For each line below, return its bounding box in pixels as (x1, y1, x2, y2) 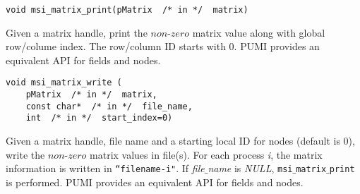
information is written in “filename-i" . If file (6, 161, 205, 176)
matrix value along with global (192, 25, 325, 40)
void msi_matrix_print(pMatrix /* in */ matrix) (6, 5, 248, 15)
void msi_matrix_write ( (6, 78, 122, 88)
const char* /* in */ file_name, (25, 101, 193, 111)
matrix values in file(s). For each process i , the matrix (90, 147, 323, 162)
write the (6, 147, 45, 162)
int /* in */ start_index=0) (25, 113, 173, 123)
